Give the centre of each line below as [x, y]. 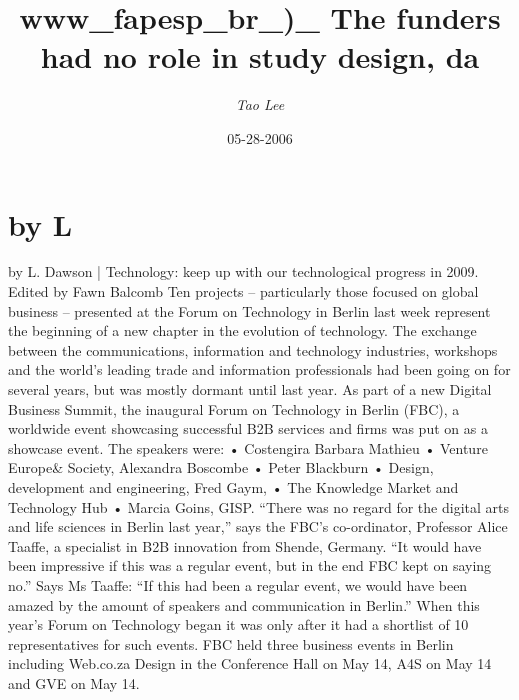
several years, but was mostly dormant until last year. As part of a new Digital [250, 389]
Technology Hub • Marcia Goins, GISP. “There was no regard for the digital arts [258, 506]
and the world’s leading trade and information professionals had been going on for [259, 369]
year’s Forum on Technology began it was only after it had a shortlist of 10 [238, 624]
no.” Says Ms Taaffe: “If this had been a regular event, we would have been [238, 584]
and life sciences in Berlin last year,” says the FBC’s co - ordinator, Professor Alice [258, 526]
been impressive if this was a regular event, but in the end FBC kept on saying [250, 565]
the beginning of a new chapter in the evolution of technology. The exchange [242, 330]
